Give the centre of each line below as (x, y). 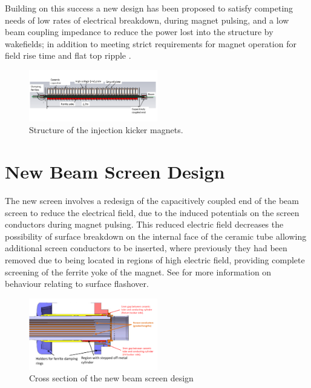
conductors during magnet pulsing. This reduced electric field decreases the (144, 224)
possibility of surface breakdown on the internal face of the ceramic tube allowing (156, 236)
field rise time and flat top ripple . (68, 55)
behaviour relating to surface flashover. (77, 284)
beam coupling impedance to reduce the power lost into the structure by (139, 32)
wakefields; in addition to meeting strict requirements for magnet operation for (151, 43)
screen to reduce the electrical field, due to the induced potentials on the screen (152, 212)
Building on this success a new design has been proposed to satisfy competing (149, 8)
